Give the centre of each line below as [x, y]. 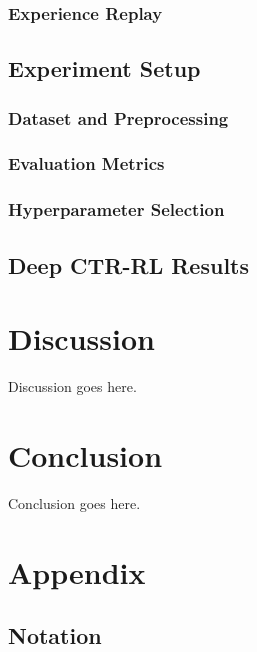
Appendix [77, 571]
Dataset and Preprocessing [118, 117]
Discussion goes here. [72, 386]
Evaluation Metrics [86, 163]
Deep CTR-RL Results [128, 264]
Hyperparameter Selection [116, 209]
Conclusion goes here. [74, 502]
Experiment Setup [104, 68]
